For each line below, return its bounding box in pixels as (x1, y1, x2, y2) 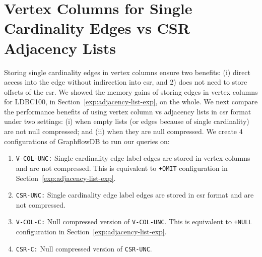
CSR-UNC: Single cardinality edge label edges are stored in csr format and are (16, 189, 254, 200)
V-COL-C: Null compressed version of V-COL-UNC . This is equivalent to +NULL (16, 216, 252, 227)
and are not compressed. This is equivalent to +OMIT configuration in (16, 162, 228, 173)
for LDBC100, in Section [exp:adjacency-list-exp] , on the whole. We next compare (4, 96, 258, 107)
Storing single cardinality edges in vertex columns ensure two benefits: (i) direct (4, 67, 251, 77)
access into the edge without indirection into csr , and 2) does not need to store (4, 77, 247, 87)
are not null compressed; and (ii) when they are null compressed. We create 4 (4, 126, 243, 137)
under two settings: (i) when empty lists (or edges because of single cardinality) (4, 116, 249, 126)
